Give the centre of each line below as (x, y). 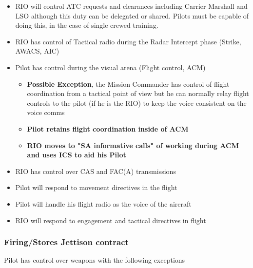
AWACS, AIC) (37, 51)
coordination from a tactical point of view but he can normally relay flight (138, 93)
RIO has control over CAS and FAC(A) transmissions (96, 171)
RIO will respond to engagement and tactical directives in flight (111, 220)
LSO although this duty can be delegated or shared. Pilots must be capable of (132, 15)
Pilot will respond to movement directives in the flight (96, 187)
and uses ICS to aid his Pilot (77, 155)
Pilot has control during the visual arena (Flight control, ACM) (110, 67)
